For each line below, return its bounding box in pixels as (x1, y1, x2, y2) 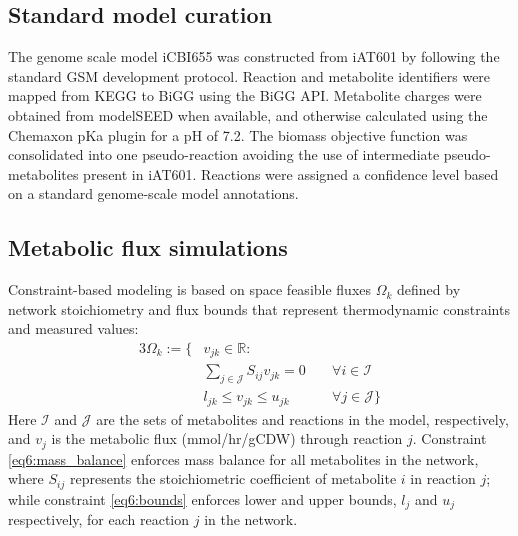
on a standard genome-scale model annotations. (8, 183, 299, 204)
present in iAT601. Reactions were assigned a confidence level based (83, 163, 499, 184)
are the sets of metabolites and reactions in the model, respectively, (96, 408, 509, 429)
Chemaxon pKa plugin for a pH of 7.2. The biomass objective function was (8, 124, 468, 145)
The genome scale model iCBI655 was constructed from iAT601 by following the (8, 46, 500, 67)
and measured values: (8, 318, 139, 339)
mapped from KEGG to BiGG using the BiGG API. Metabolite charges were (8, 85, 482, 106)
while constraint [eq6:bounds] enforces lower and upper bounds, (8, 488, 397, 509)
